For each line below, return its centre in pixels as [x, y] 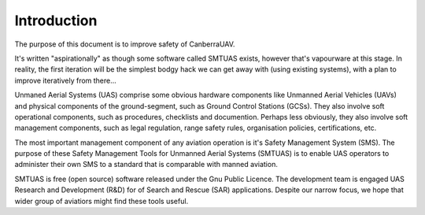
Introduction [56, 20]
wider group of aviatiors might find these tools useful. [102, 201]
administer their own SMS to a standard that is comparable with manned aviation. [146, 165]
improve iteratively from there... [66, 80]
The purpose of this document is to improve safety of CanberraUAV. [125, 44]
